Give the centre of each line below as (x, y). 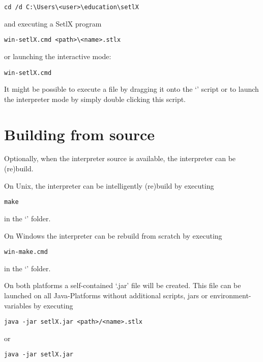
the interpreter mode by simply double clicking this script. (95, 99)
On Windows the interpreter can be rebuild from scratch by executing (113, 235)
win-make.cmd (26, 252)
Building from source (79, 134)
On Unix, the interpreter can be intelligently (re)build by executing (109, 185)
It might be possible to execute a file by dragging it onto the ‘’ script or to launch (131, 89)
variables (18, 305)
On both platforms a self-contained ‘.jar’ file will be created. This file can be (123, 285)
